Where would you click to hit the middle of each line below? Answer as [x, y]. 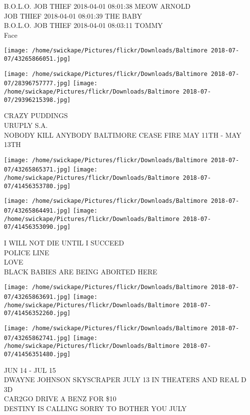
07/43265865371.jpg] [37, 170]
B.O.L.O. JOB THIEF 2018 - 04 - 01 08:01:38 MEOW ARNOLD [97, 6]
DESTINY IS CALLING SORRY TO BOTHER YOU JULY [95, 408]
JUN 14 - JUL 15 [30, 370]
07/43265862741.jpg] [37, 338]
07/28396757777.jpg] [37, 84]
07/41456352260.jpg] [37, 313]
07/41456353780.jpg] [37, 186]
